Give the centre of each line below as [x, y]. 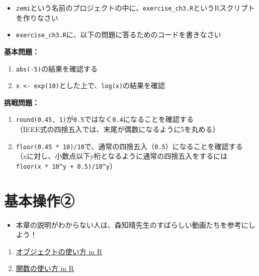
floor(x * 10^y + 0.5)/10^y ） [66, 165]
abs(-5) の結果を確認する [57, 68]
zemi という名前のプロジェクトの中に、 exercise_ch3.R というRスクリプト [135, 8]
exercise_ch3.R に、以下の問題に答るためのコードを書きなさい [118, 34]
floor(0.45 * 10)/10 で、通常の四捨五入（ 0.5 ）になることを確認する [129, 146]
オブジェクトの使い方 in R [59, 251]
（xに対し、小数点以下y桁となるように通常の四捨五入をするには [122, 156]
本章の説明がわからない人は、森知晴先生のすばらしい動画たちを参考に [132, 224]
